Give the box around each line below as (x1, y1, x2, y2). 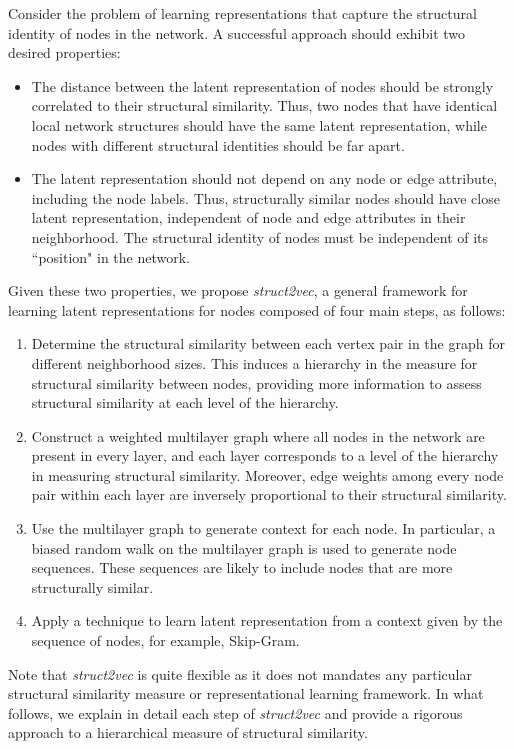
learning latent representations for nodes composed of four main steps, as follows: (8, 299, 506, 320)
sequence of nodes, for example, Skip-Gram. (31, 630, 300, 651)
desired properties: (8, 42, 121, 63)
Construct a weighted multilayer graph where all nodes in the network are (31, 425, 485, 446)
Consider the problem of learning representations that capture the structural (8, 3, 477, 23)
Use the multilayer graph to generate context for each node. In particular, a (31, 518, 496, 539)
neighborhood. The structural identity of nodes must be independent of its (31, 226, 489, 247)
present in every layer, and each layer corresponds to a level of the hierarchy (31, 445, 499, 466)
